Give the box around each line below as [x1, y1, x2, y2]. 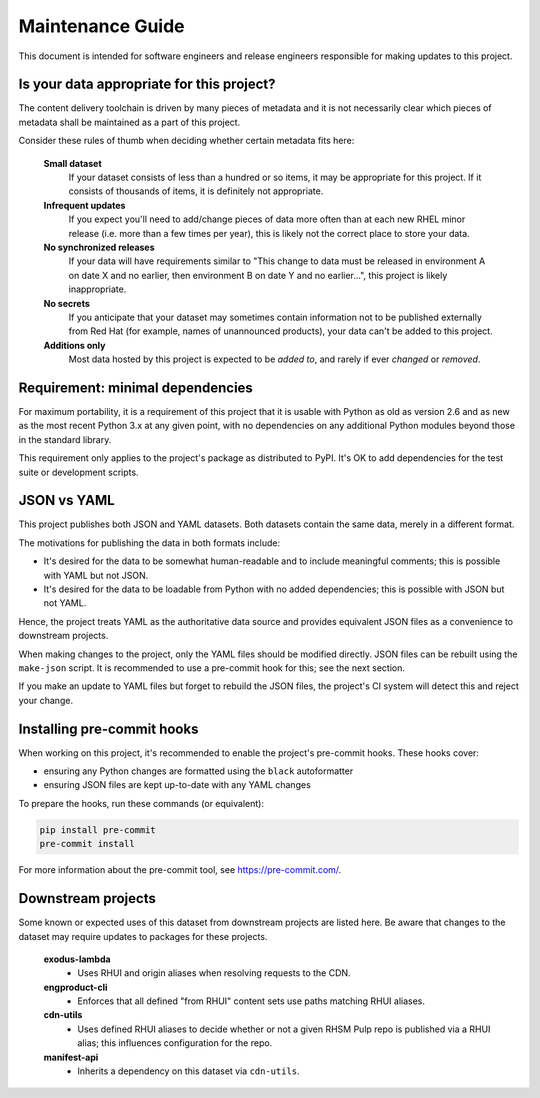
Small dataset [43, 157, 102, 169]
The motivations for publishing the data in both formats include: [18, 536, 280, 549]
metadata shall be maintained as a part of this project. [18, 116, 241, 128]
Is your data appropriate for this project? [18, 76, 276, 93]
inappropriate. [68, 283, 127, 295]
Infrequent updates [43, 199, 126, 211]
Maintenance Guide [18, 15, 185, 37]
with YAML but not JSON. [43, 569, 149, 581]
